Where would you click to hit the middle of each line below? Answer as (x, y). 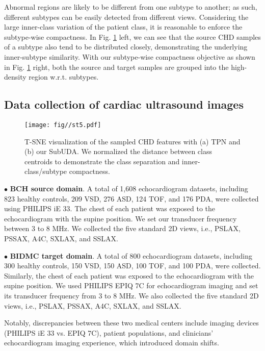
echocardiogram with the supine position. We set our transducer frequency (121, 218)
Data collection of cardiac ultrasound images (124, 104)
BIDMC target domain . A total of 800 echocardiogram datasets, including (131, 255)
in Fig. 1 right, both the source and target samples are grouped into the (116, 67)
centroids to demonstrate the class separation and (102, 161)
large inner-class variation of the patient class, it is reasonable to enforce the (123, 27)
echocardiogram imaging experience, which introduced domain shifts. (112, 343)
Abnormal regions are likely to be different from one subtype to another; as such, (131, 7)
